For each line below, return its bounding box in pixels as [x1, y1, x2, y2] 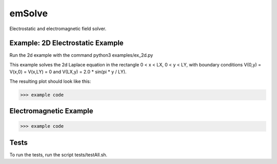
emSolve [9, 8, 48, 19]
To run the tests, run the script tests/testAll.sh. [9, 151, 108, 158]
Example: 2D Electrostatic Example [9, 39, 124, 48]
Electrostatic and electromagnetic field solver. [9, 26, 107, 32]
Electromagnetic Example [9, 107, 93, 115]
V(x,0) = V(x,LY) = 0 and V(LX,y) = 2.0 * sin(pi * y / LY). [9, 69, 127, 75]
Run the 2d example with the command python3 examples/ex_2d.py [9, 52, 153, 58]
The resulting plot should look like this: [9, 78, 91, 84]
